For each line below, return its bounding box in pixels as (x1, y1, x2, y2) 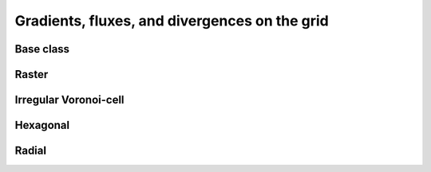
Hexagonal (14, 119, 70, 132)
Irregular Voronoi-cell (14, 93, 125, 107)
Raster (14, 68, 49, 81)
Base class (14, 42, 70, 56)
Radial (14, 144, 47, 158)
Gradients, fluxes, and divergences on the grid (14, 12, 329, 29)
